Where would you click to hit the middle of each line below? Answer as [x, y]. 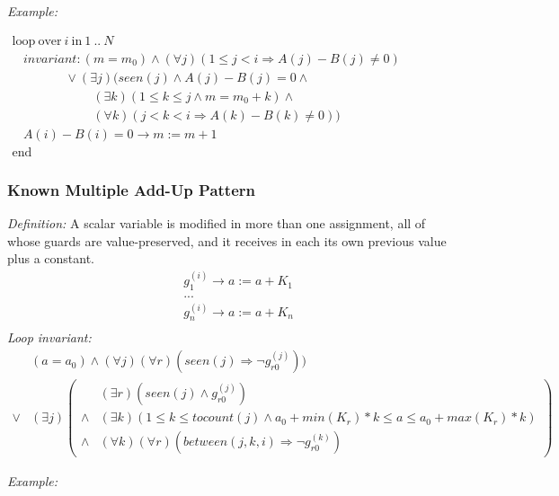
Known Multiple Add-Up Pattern [132, 189]
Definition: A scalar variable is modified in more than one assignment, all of [217, 223]
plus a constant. [51, 258]
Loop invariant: [49, 337]
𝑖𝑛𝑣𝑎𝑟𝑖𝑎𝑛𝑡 [50, 59]
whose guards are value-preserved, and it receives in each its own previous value [227, 240]
